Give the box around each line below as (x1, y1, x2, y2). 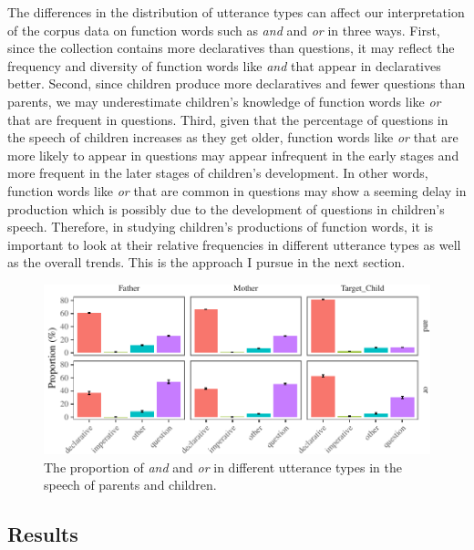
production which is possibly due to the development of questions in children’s (7, 199, 445, 218)
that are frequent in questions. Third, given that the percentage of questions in (7, 109, 448, 129)
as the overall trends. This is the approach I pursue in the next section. (7, 253, 406, 272)
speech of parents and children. (44, 475, 217, 494)
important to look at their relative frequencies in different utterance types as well (7, 234, 461, 254)
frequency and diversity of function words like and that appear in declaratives (7, 56, 441, 75)
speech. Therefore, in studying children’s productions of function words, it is (7, 217, 433, 236)
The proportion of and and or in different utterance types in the (44, 457, 402, 476)
